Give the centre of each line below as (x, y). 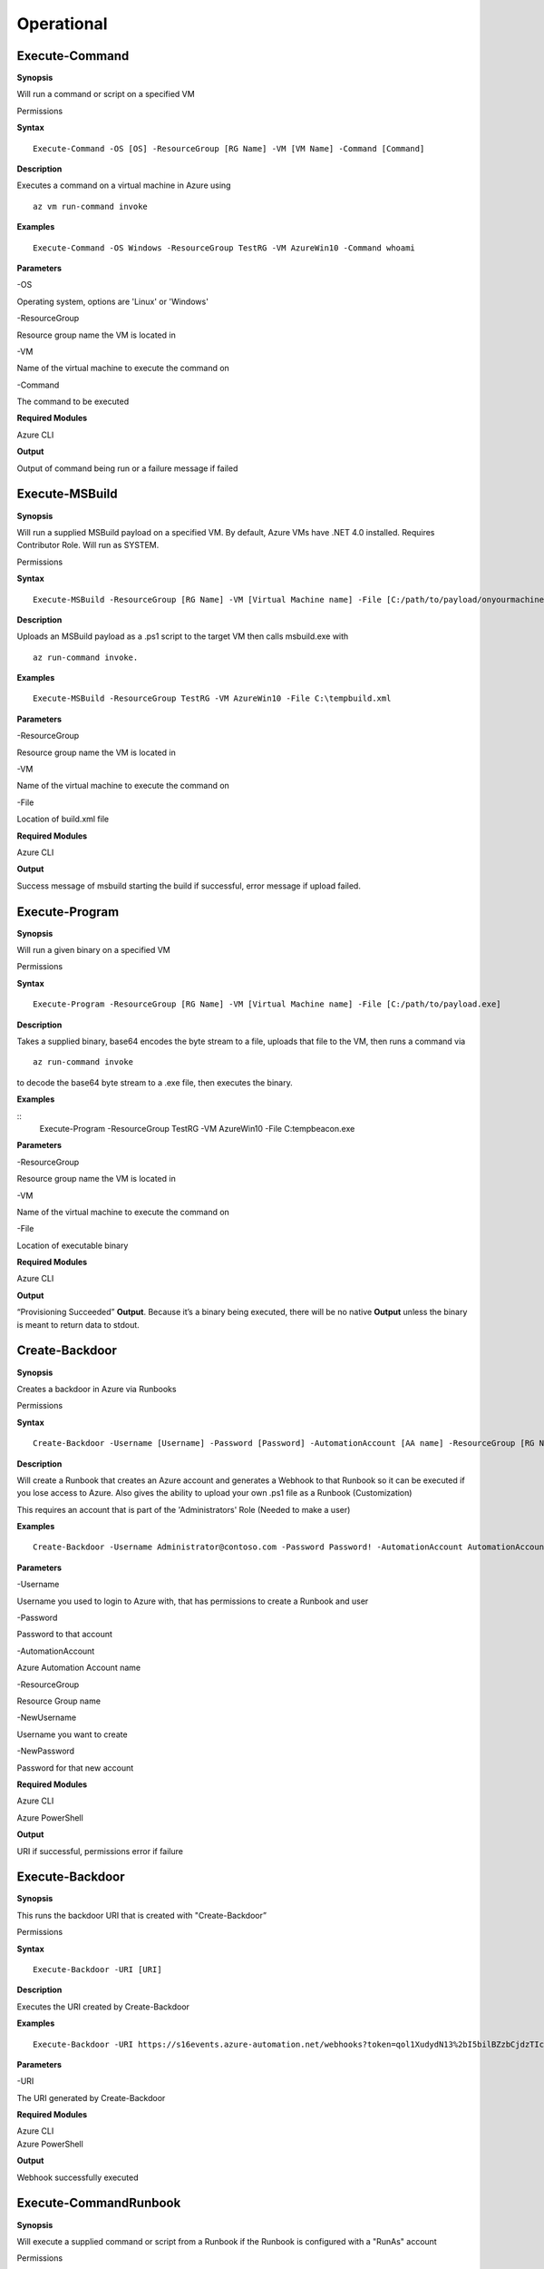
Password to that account (65, 1635)
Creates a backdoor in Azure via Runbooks (97, 1389)
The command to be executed (73, 402)
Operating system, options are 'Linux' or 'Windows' (112, 301)
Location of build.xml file (63, 819)
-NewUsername (47, 1718)
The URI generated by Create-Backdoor (91, 2097)
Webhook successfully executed (78, 2177)
